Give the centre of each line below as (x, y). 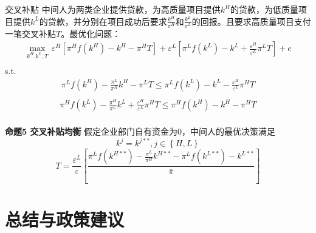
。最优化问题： (91, 33)
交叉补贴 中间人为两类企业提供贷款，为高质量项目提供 (113, 9)
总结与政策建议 (65, 219)
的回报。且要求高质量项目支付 (251, 21)
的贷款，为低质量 (264, 9)
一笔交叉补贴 (30, 33)
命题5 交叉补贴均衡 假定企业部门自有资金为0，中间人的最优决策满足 (140, 131)
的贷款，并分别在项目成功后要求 (103, 21)
